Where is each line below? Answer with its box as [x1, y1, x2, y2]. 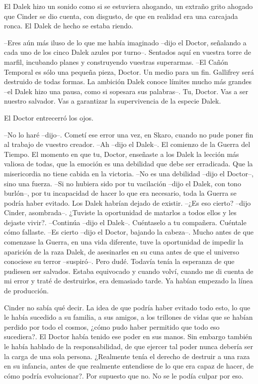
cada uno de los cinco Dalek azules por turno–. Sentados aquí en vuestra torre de [4, 47, 251, 57]
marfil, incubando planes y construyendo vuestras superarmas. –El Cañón [4, 56, 228, 67]
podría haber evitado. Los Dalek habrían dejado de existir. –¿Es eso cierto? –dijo [4, 197, 251, 208]
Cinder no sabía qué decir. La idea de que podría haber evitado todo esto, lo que [4, 302, 251, 312]
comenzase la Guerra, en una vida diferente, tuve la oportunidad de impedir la [4, 237, 244, 247]
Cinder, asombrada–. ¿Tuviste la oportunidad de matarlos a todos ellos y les [4, 207, 237, 218]
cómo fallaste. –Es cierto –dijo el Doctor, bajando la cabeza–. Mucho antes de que [4, 227, 254, 237]
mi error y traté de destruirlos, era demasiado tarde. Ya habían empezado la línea [4, 275, 253, 286]
